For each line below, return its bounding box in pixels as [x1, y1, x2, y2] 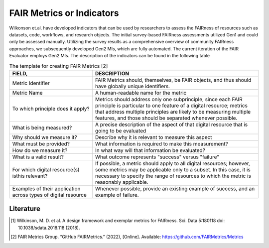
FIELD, [12, 70, 28, 77]
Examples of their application [12, 185, 81, 192]
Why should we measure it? [12, 133, 77, 140]
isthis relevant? [12, 172, 48, 179]
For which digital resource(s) [12, 166, 80, 173]
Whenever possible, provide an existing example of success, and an [95, 185, 255, 192]
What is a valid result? [12, 153, 64, 160]
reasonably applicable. [95, 178, 148, 185]
